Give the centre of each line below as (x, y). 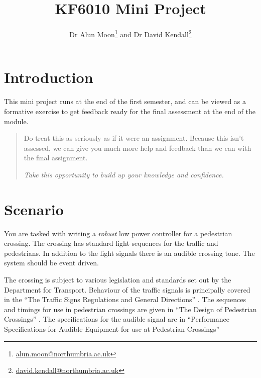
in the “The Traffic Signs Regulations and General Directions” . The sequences (125, 299)
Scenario (34, 209)
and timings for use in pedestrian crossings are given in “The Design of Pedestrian (130, 309)
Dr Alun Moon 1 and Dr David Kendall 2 (130, 33)
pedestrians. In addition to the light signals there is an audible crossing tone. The (129, 253)
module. (16, 121)
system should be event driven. (51, 263)
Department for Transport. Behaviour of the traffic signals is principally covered (127, 289)
